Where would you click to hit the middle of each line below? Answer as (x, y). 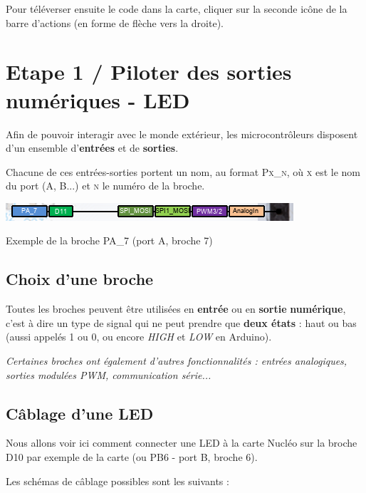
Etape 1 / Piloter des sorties (149, 72)
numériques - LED (98, 99)
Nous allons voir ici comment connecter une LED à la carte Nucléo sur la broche (182, 443)
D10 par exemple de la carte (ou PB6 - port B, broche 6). (132, 457)
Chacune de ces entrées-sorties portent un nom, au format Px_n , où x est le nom (183, 171)
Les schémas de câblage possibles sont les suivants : (117, 481)
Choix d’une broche (80, 279)
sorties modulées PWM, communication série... (109, 374)
